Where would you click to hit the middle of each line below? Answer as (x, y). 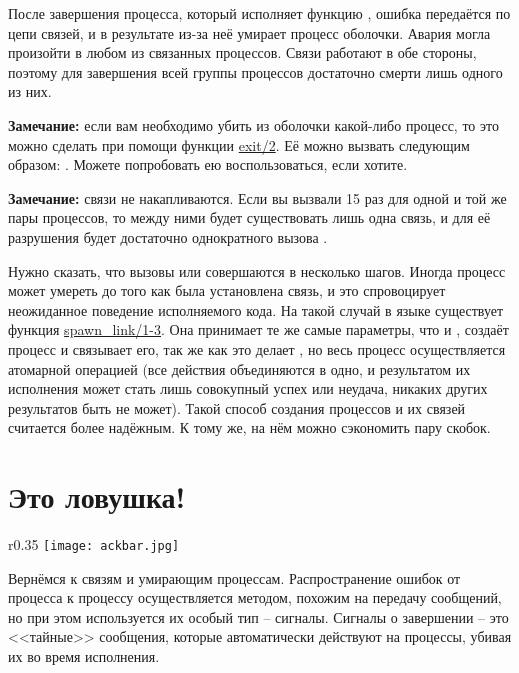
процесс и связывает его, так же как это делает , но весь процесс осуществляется (257, 348)
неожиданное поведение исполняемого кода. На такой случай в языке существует (256, 309)
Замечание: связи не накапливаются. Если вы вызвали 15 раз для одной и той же (257, 197)
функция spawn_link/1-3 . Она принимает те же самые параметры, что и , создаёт (258, 329)
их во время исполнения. (84, 656)
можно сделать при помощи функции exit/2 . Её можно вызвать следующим (239, 144)
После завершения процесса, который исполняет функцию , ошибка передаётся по (259, 13)
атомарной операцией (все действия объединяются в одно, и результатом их (239, 368)
